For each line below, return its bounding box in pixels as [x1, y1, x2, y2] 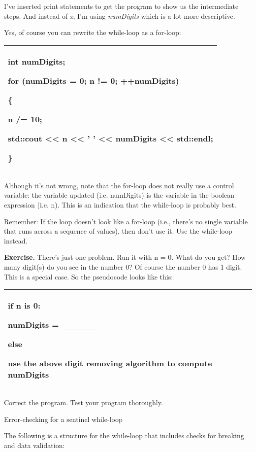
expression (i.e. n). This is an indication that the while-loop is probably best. [4, 199, 236, 209]
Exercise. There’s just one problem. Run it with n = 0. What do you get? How [4, 252, 246, 262]
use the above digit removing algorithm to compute [8, 357, 212, 369]
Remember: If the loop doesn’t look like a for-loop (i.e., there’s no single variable [4, 216, 248, 226]
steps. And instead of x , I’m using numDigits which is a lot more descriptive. [4, 10, 235, 21]
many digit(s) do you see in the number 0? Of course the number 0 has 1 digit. [4, 261, 242, 272]
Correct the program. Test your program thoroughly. [4, 397, 163, 408]
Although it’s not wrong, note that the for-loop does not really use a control [4, 180, 234, 190]
